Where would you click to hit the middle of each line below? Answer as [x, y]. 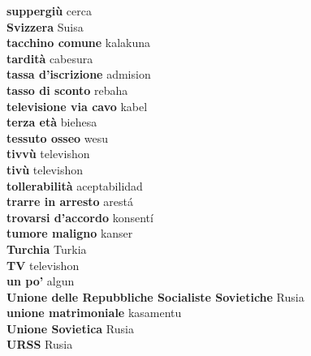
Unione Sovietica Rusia [70, 328]
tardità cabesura [50, 58]
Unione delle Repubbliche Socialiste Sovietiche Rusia [155, 296]
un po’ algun [41, 281]
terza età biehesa [52, 122]
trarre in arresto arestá [70, 202]
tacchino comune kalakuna [79, 43]
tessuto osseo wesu [58, 137]
